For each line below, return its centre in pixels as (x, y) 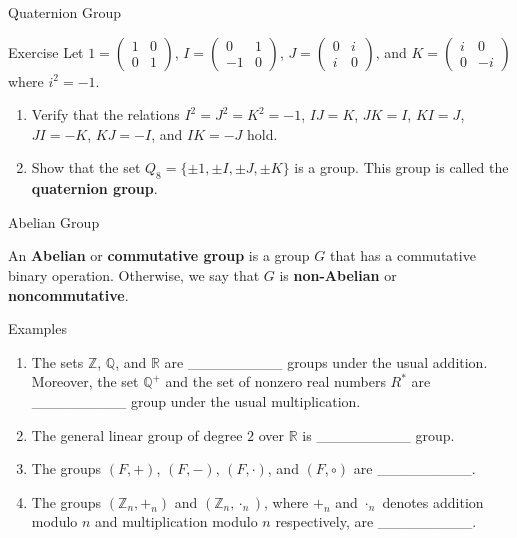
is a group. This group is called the (401, 167)
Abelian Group (54, 221)
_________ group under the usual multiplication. (196, 400)
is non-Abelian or (338, 274)
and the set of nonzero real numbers (275, 381)
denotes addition (433, 501)
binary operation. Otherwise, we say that (134, 274)
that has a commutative (402, 255)
